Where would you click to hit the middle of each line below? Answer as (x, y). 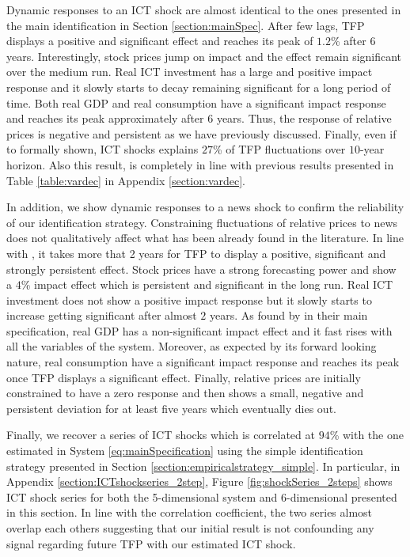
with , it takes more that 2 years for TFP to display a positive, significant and (196, 253)
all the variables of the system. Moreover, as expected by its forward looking (192, 346)
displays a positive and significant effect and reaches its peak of (160, 41)
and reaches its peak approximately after (105, 118)
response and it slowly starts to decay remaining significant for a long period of (199, 87)
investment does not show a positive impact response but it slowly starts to (189, 299)
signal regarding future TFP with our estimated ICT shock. (151, 543)
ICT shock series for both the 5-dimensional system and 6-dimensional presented (202, 496)
